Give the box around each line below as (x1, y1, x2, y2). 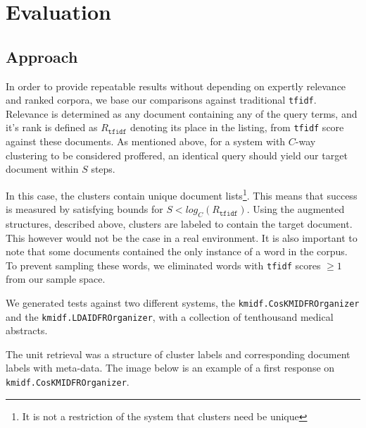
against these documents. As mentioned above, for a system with (6, 134, 286, 149)
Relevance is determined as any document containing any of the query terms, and (6, 106, 358, 121)
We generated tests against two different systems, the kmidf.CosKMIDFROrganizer (6, 295, 360, 310)
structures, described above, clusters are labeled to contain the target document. (6, 216, 353, 231)
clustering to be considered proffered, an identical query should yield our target (6, 147, 348, 162)
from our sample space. (6, 271, 106, 286)
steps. (91, 161, 115, 176)
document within (6, 161, 79, 176)
